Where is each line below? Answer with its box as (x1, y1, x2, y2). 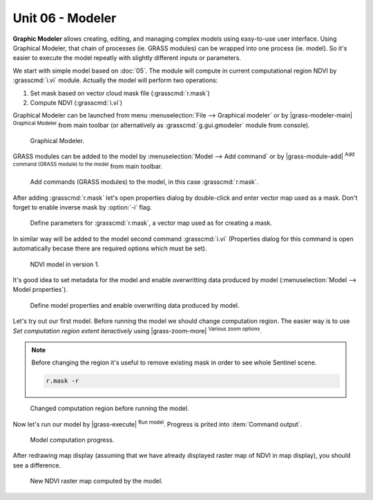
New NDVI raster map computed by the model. (30, 477, 163, 485)
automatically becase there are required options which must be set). (12, 244, 207, 252)
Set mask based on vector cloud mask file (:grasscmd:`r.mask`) (30, 89, 210, 97)
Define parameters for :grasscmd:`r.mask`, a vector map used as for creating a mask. (30, 219, 273, 228)
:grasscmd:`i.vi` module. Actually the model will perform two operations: (12, 76, 218, 84)
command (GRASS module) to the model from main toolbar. (12, 161, 162, 170)
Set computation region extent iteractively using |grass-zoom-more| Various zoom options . (12, 325, 262, 335)
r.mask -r (46, 377, 79, 385)
